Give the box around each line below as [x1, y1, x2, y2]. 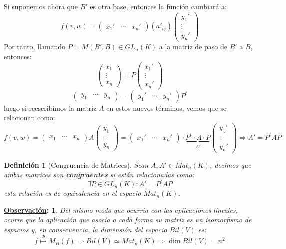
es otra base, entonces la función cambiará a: [90, 1, 227, 11]
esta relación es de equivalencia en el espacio [4, 188, 141, 198]
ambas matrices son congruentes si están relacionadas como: [4, 169, 194, 180]
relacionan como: [4, 112, 55, 123]
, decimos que [209, 159, 251, 170]
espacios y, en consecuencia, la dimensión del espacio [4, 224, 167, 234]
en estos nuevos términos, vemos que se [106, 102, 227, 113]
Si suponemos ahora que [4, 1, 78, 11]
